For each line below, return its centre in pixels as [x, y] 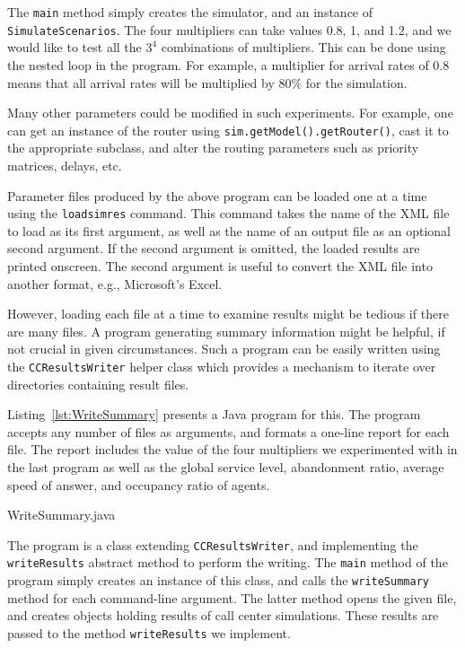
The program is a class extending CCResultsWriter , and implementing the [213, 544]
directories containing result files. [98, 384]
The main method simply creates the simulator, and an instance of [190, 12]
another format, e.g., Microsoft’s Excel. [115, 283]
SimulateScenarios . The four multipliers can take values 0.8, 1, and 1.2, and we [229, 29]
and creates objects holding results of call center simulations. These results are [223, 615]
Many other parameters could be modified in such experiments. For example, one [230, 113]
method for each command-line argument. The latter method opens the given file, [232, 597]
